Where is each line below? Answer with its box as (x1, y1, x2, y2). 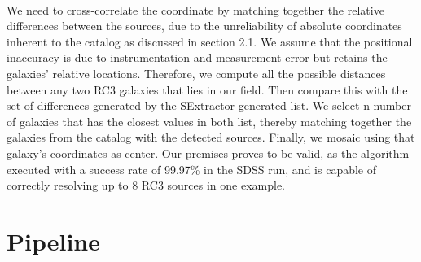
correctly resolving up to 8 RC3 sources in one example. (7, 177, 285, 194)
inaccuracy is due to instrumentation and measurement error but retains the (7, 49, 388, 66)
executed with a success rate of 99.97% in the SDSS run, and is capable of (7, 160, 377, 177)
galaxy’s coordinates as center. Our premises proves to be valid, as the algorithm (7, 144, 410, 161)
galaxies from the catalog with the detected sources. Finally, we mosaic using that (7, 129, 415, 146)
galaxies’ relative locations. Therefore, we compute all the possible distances (7, 64, 386, 81)
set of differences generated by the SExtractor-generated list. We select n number (7, 97, 411, 114)
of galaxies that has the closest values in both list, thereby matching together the (7, 112, 412, 129)
